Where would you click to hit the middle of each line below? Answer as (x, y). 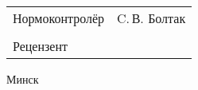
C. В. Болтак (151, 18)
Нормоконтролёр (59, 18)
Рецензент (40, 46)
